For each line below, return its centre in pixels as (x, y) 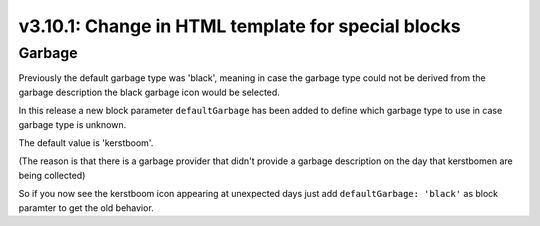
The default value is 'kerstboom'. (86, 142)
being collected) (52, 175)
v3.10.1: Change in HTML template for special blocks (239, 26)
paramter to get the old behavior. (86, 207)
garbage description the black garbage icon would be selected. (149, 92)
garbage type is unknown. (72, 124)
